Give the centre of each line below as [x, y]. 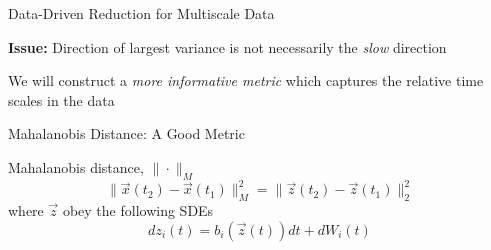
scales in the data [61, 99]
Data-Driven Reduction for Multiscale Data [141, 13]
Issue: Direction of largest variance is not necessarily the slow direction [227, 46]
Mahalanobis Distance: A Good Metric [126, 133]
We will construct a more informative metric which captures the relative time [246, 80]
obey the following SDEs [138, 210]
